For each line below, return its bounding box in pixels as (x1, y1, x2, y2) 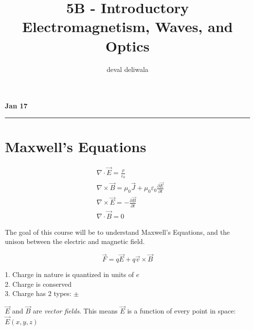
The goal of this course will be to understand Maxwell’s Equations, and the (5, 226, 230, 237)
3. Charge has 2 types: (5, 288, 72, 298)
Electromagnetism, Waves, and (22, 17, 233, 36)
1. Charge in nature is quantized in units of (5, 269, 134, 279)
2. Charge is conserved (5, 278, 72, 289)
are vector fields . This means (33, 306, 118, 316)
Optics (105, 35, 150, 55)
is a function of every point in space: (127, 306, 236, 316)
